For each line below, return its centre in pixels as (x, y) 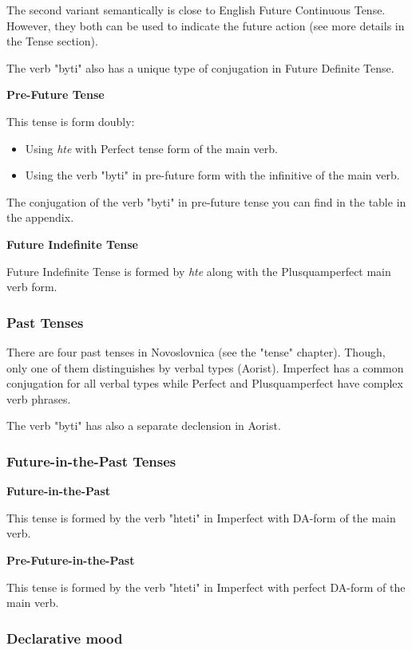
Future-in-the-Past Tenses (91, 461)
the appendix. (40, 217)
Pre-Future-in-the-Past (71, 559)
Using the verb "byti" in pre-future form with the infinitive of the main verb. (212, 175)
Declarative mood (65, 638)
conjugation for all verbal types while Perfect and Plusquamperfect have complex (205, 383)
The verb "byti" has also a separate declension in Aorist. (144, 425)
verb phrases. (39, 398)
